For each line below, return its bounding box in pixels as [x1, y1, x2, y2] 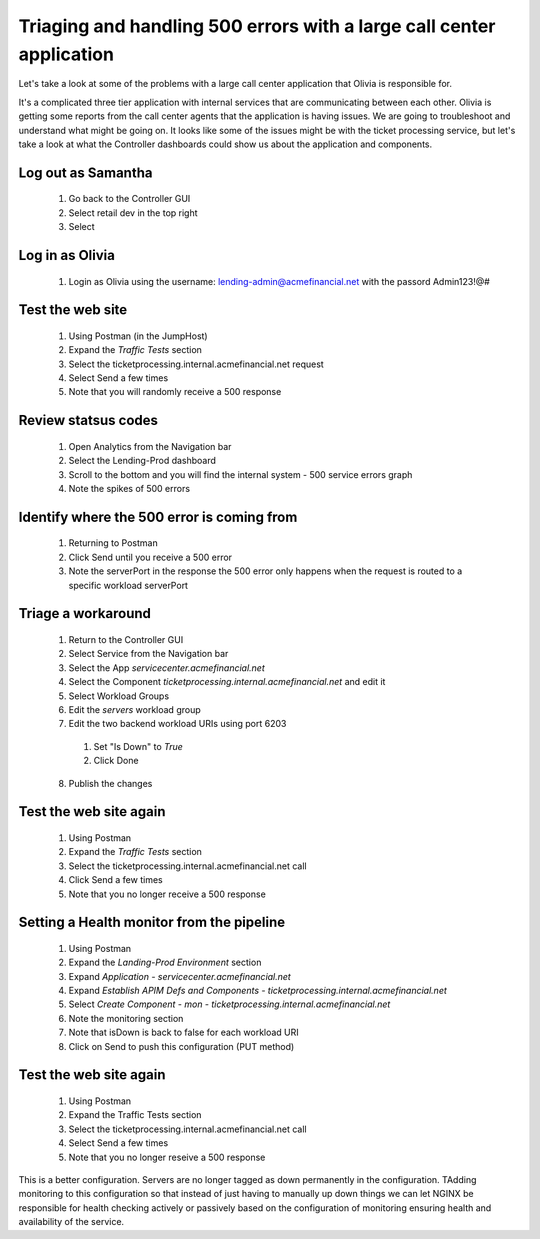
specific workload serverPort [68, 579, 189, 591]
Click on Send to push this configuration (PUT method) [68, 1040, 295, 1052]
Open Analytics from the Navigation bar [68, 440, 232, 452]
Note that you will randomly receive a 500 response [68, 386, 282, 398]
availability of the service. [18, 1216, 125, 1228]
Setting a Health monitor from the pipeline [18, 914, 286, 931]
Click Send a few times [68, 874, 164, 886]
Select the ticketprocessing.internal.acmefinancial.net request [68, 358, 324, 370]
